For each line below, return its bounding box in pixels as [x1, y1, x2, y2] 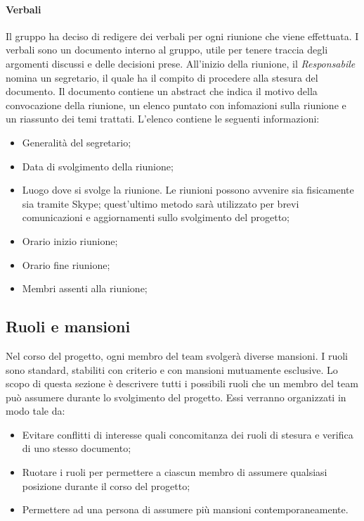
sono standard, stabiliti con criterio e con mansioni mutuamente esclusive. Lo [6, 362, 338, 377]
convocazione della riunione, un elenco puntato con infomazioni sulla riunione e [6, 97, 346, 112]
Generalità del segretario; [22, 134, 131, 149]
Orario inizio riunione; [22, 233, 118, 248]
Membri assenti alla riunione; [22, 281, 148, 296]
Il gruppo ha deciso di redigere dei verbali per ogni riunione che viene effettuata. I [6, 28, 359, 43]
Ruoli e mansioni [6, 315, 131, 337]
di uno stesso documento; [22, 441, 131, 456]
